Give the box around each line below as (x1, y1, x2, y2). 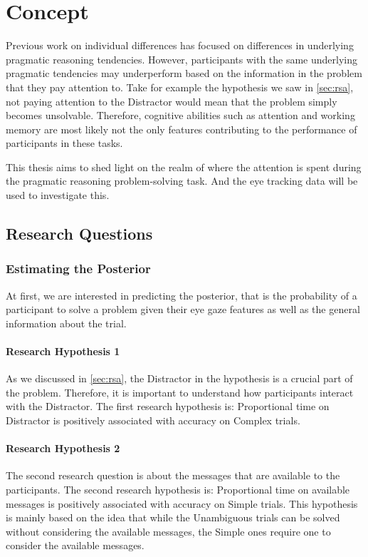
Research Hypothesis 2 (6, 441, 120, 456)
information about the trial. (6, 315, 127, 330)
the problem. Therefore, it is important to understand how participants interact (6, 384, 354, 399)
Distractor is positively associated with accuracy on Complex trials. (6, 413, 300, 428)
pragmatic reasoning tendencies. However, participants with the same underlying (6, 51, 358, 66)
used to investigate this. (6, 188, 110, 203)
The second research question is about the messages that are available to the (6, 468, 340, 483)
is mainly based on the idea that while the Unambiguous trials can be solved (6, 510, 340, 525)
